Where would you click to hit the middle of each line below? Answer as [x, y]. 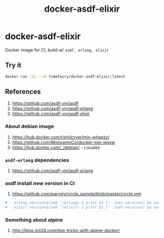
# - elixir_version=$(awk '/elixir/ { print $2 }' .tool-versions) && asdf [84, 208]
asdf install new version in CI [40, 183]
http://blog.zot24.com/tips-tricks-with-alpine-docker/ [66, 231]
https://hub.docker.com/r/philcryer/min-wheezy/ [61, 137]
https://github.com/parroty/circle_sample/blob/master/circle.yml [77, 194]
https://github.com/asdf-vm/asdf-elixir [51, 114]
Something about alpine [34, 220]
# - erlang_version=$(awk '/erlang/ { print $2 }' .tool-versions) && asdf [84, 203]
